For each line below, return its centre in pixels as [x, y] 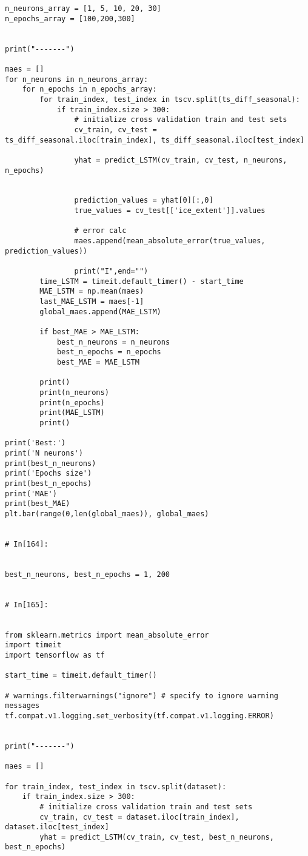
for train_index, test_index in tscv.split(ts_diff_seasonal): [170, 99]
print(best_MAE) [38, 504]
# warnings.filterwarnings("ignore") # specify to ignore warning [142, 696]
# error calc [100, 231]
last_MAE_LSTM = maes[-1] [92, 302]
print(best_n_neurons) [51, 463]
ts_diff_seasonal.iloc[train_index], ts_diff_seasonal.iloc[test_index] [155, 140]
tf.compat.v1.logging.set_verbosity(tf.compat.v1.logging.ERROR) [139, 716]
